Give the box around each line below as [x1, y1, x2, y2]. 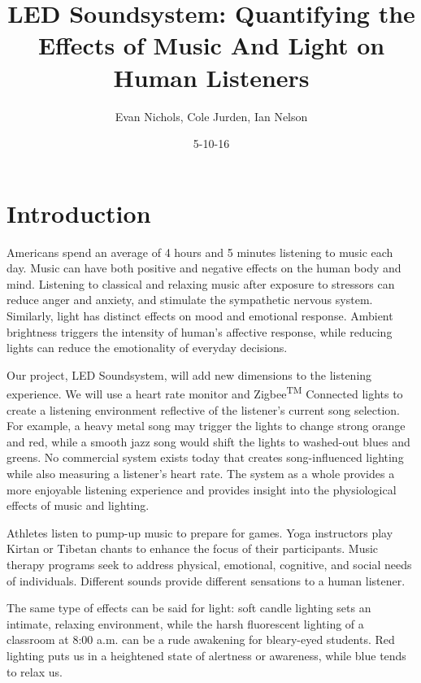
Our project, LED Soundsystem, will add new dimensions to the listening [7, 366, 372, 383]
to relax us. [7, 663, 63, 680]
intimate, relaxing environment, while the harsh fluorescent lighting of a [7, 615, 364, 632]
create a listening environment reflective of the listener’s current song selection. [7, 401, 400, 418]
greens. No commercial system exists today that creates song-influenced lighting [7, 449, 404, 466]
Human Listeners [113, 60, 310, 94]
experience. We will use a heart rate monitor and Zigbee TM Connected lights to [7, 383, 403, 402]
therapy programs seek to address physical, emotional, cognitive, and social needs [7, 555, 412, 572]
